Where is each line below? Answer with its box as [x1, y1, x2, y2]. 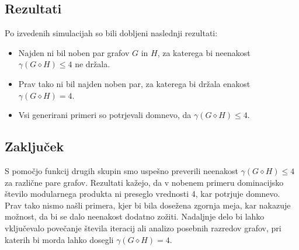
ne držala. [75, 58, 110, 70]
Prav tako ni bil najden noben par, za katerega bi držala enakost [18, 77, 251, 89]
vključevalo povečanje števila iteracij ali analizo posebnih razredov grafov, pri [5, 221, 281, 234]
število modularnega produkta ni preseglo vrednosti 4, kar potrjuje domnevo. [5, 187, 280, 200]
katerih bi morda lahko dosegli [5, 233, 114, 245]
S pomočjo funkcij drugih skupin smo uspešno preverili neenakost [5, 164, 238, 176]
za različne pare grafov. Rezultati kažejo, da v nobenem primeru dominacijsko [5, 176, 284, 188]
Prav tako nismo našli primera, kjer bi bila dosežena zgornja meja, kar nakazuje [5, 199, 291, 211]
